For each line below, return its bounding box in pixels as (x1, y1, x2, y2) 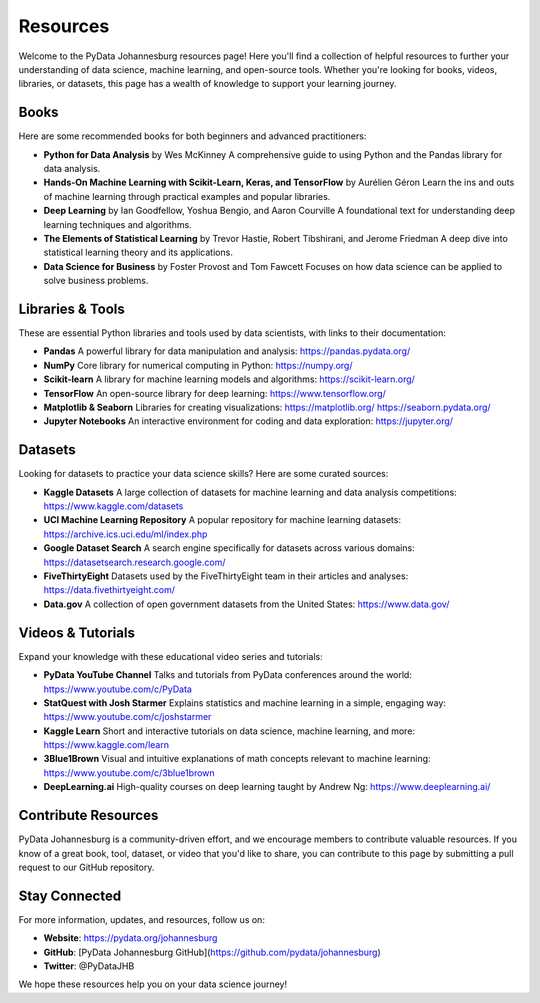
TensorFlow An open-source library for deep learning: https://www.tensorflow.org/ (43, 387, 387, 399)
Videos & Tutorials (18, 624, 135, 641)
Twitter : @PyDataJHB (43, 960, 135, 972)
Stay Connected (18, 887, 122, 904)
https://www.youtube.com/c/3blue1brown (43, 766, 215, 779)
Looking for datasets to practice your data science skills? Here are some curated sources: (18, 468, 389, 480)
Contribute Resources (18, 807, 159, 824)
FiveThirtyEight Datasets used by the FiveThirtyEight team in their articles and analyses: (43, 570, 409, 582)
